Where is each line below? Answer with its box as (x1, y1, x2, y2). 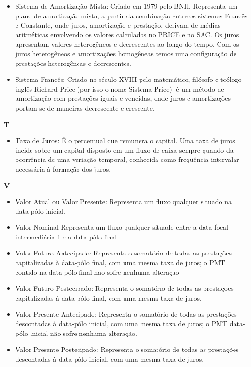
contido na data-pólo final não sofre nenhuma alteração (15, 267, 179, 277)
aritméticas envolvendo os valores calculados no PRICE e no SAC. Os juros (15, 29, 239, 39)
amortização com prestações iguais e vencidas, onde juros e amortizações (15, 93, 231, 103)
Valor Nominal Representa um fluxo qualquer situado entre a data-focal (15, 222, 228, 232)
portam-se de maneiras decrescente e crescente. (15, 102, 155, 112)
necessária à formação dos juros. (15, 163, 111, 174)
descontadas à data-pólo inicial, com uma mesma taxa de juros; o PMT (15, 319, 228, 329)
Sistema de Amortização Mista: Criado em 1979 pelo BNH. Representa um (15, 1, 238, 11)
